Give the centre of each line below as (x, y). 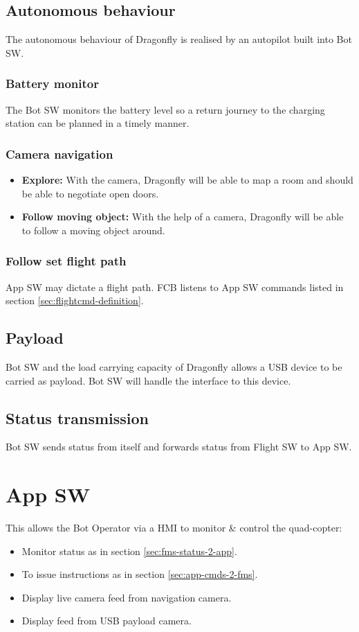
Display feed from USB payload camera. (107, 621)
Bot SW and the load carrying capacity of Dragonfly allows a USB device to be (174, 367)
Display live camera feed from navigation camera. (127, 597)
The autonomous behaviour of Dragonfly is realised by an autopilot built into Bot (179, 39)
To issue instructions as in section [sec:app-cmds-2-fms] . (140, 574)
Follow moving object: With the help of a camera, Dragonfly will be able (183, 217)
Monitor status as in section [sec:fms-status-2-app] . (129, 551)
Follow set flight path (66, 261)
